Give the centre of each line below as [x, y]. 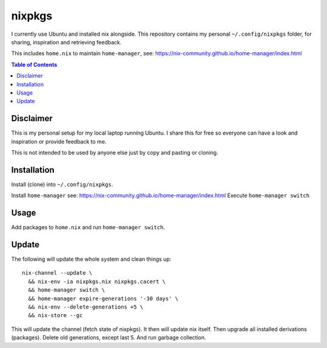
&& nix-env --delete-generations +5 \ [86, 307]
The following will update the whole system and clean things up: [91, 259]
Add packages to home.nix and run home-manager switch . [88, 227]
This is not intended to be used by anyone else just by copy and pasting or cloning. [115, 152]
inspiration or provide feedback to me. [59, 141]
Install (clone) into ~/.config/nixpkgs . [62, 184]
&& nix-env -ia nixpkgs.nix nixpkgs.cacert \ [97, 281]
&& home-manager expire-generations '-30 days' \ [103, 298]
